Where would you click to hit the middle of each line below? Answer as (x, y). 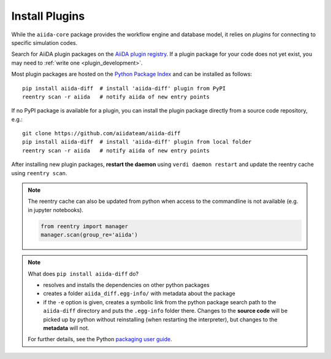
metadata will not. (66, 328)
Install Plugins (48, 16)
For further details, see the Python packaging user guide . (100, 339)
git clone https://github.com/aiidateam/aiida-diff (101, 133)
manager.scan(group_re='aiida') (89, 235)
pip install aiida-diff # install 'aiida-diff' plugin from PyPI (124, 88)
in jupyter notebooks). (56, 210)
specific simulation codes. (44, 42)
